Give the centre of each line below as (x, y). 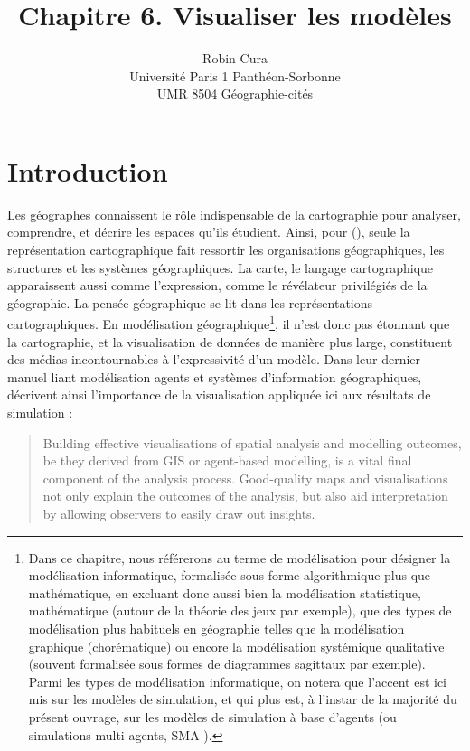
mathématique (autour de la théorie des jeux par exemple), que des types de (240, 610)
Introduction (88, 170)
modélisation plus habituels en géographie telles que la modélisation (216, 628)
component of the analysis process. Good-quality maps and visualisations (245, 478)
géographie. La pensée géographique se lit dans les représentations (190, 302)
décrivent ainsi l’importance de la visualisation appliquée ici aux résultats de (219, 394)
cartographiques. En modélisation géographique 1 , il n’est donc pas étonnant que (229, 323)
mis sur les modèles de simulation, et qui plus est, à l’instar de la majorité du (243, 699)
